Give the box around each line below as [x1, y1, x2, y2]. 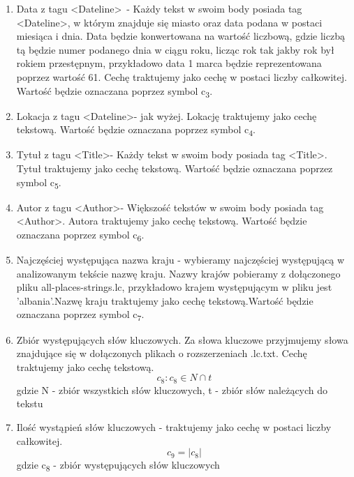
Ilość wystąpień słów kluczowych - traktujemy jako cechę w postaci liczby [16, 419, 332, 434]
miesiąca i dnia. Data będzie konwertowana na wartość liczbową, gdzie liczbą [16, 29, 345, 43]
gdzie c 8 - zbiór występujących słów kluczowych [16, 457, 220, 474]
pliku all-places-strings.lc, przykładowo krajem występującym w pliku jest [16, 280, 332, 294]
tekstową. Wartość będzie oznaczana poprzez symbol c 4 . [16, 122, 256, 139]
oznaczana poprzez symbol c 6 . [16, 227, 145, 243]
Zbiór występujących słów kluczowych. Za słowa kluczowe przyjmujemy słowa [16, 332, 348, 347]
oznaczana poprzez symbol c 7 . [16, 307, 145, 324]
